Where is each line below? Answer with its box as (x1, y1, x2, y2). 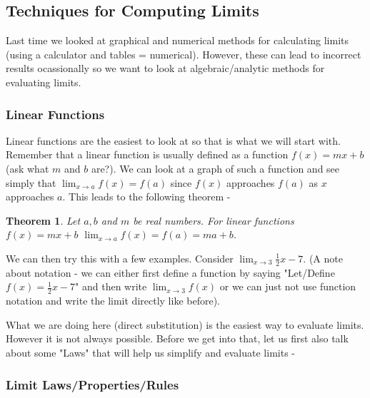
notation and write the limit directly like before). (6, 293, 220, 308)
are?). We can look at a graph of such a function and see (91, 160, 340, 175)
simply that (6, 175, 56, 190)
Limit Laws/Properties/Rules (6, 375, 179, 393)
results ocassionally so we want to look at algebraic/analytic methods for (6, 61, 325, 76)
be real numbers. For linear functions (133, 213, 294, 228)
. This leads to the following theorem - (62, 189, 231, 204)
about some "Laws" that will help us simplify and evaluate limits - (6, 345, 295, 359)
